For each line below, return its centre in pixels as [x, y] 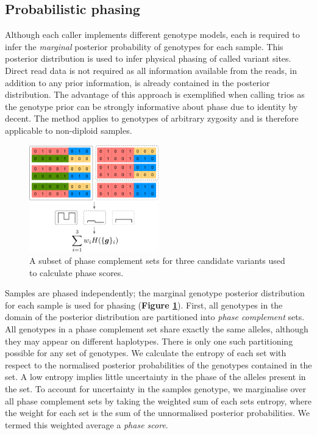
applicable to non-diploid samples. [69, 130]
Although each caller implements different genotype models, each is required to [152, 35]
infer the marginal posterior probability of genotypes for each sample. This [144, 46]
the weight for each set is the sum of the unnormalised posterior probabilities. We [157, 413]
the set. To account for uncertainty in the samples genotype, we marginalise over [155, 389]
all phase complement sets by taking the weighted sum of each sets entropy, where [158, 400]
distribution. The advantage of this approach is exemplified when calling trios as [155, 94]
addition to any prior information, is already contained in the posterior [137, 82]
